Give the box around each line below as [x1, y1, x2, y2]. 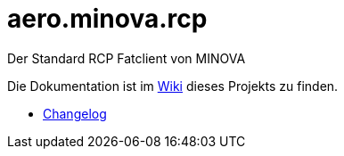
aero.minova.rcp [7, 4, 208, 34]
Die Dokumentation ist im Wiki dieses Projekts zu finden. [7, 78, 339, 94]
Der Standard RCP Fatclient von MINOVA [7, 50, 246, 66]
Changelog [43, 105, 107, 121]
